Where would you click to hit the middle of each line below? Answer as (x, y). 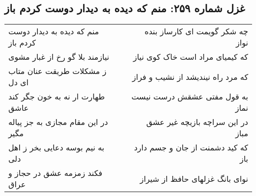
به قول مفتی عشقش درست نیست (190, 97)
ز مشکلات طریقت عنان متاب (57, 71)
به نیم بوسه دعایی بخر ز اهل (57, 147)
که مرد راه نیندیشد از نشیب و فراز (190, 76)
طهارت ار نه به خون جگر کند (57, 97)
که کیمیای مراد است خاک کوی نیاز (191, 57)
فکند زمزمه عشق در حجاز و (56, 173)
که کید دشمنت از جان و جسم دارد (191, 147)
